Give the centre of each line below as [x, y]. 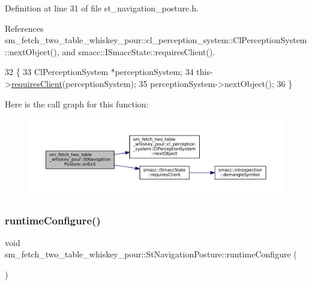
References [24, 28]
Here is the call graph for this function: [77, 103]
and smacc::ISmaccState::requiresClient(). [139, 51]
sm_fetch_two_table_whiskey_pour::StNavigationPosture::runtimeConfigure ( [151, 254]
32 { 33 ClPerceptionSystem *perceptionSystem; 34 [99, 72]
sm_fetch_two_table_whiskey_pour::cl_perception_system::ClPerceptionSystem [156, 40]
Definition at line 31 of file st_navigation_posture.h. [102, 8]
